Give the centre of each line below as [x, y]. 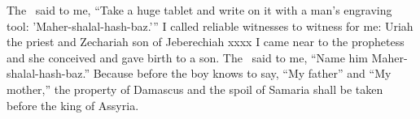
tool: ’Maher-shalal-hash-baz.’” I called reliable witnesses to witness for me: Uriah [210, 25]
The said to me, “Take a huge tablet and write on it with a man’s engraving [199, 10]
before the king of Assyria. [73, 105]
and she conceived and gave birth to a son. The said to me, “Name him [187, 57]
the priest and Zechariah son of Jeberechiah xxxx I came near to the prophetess [206, 42]
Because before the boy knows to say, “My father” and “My [242, 73]
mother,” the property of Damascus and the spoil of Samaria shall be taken [195, 89]
